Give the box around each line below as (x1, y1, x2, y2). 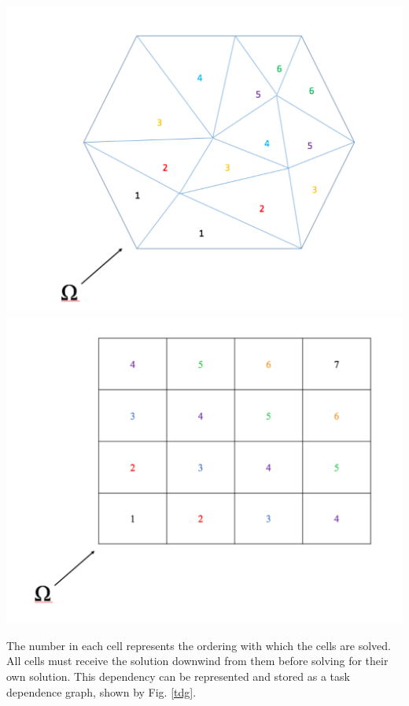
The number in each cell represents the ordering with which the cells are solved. (6, 637, 391, 653)
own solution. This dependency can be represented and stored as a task (6, 668, 350, 684)
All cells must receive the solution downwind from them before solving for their (6, 652, 389, 669)
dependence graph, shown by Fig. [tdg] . (6, 683, 197, 700)
